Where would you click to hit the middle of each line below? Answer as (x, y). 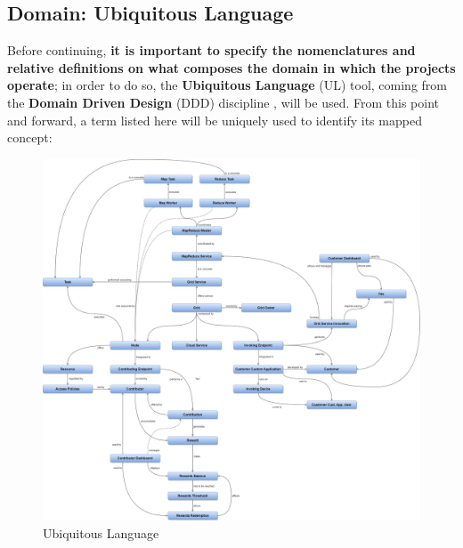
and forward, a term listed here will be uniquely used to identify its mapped (215, 120)
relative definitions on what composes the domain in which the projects (231, 67)
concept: (30, 137)
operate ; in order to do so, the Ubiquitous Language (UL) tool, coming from (227, 85)
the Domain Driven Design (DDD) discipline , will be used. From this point (223, 102)
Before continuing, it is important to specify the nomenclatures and (211, 50)
